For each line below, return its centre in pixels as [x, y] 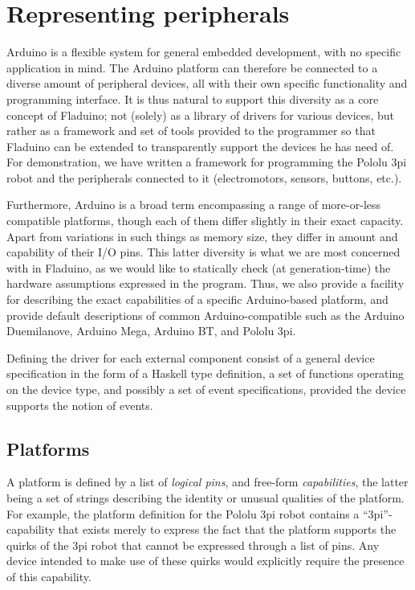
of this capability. [49, 576]
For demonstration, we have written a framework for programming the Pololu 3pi [207, 162]
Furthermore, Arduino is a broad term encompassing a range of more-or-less [194, 205]
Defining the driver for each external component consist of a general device [191, 357]
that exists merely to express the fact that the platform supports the [227, 529]
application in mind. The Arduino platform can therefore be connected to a [192, 67]
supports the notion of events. [80, 405]
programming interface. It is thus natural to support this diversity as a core [193, 98]
